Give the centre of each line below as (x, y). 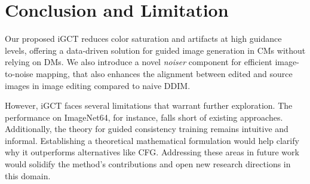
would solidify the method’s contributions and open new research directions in (148, 164)
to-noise (19, 73)
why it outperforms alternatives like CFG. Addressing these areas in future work (152, 152)
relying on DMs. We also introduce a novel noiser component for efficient (139, 62)
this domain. (28, 175)
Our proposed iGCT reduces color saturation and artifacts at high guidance (143, 39)
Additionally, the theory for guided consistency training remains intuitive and (147, 129)
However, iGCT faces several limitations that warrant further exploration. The (149, 105)
